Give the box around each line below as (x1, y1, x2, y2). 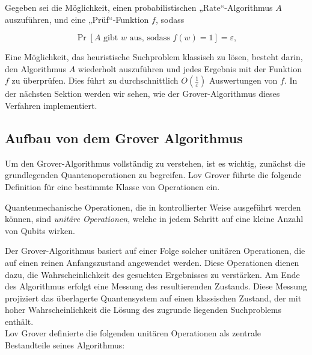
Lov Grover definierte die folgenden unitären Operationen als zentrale (5, 327, 262, 339)
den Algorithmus (5, 62, 67, 75)
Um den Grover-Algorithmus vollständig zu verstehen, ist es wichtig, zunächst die (5, 156, 305, 169)
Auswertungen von (209, 74, 278, 87)
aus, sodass (129, 34, 170, 43)
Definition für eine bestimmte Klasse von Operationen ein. (5, 180, 220, 193)
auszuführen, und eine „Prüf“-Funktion (5, 13, 149, 25)
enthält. (5, 315, 34, 327)
